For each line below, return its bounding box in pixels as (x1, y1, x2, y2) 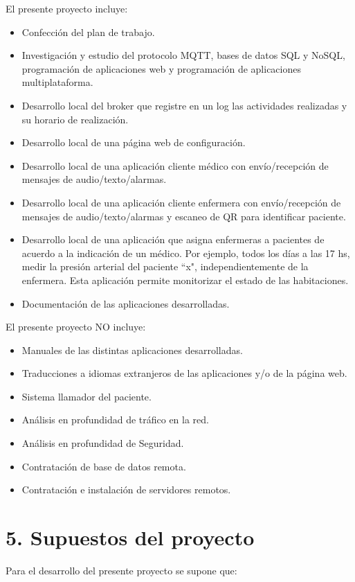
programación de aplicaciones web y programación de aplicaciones (21, 61, 301, 76)
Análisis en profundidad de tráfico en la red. (21, 412, 209, 427)
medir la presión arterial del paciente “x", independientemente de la (21, 259, 309, 274)
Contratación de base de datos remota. (21, 459, 186, 473)
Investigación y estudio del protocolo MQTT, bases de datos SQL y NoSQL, (21, 48, 345, 62)
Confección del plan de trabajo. (21, 24, 155, 39)
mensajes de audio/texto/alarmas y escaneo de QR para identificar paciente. (21, 209, 346, 223)
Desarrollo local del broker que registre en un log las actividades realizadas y (21, 98, 347, 112)
